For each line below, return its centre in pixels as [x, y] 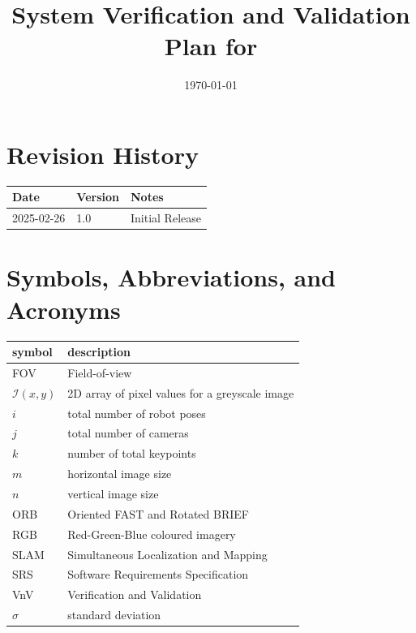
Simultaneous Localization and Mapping [167, 554]
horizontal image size [120, 474]
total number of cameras [128, 433]
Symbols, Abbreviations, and [171, 277]
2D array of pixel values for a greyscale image [181, 392]
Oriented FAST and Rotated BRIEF [158, 513]
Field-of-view [100, 372]
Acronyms [64, 309]
